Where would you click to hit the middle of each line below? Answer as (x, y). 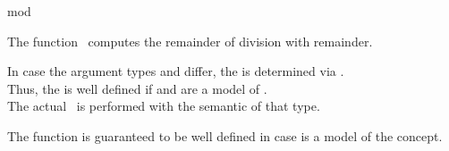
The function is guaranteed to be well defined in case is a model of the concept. (225, 135)
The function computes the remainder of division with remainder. (190, 41)
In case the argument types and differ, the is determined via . (176, 71)
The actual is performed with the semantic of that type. (164, 106)
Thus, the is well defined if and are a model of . (137, 88)
